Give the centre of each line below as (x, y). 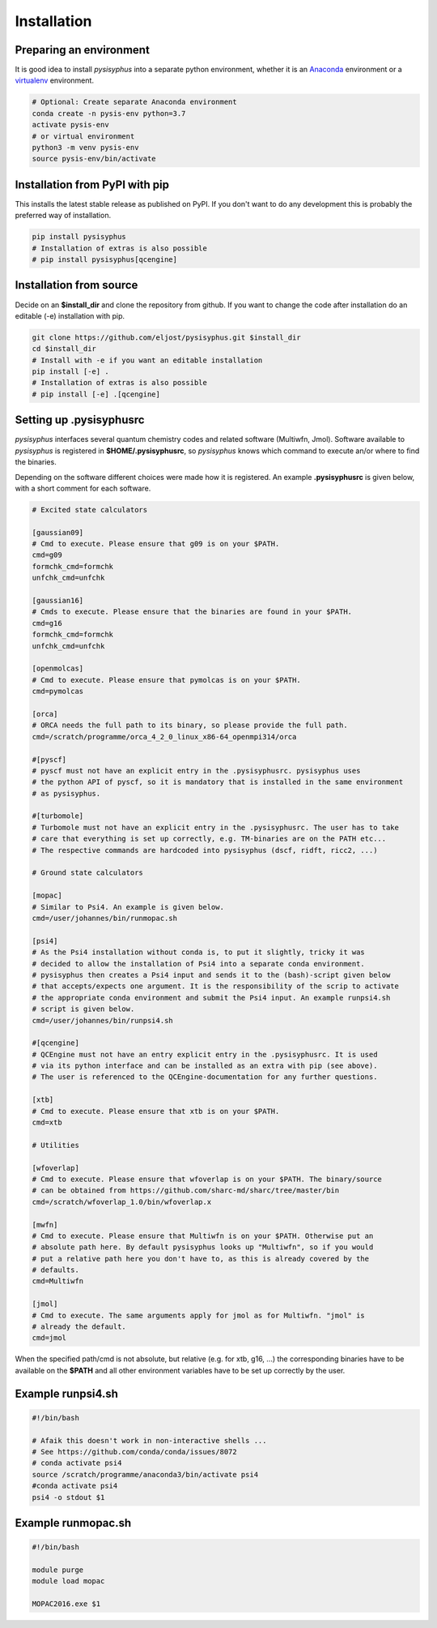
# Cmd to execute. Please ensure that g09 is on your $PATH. (156, 544)
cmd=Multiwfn (58, 1281)
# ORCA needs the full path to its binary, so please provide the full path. (190, 725)
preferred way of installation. (63, 216)
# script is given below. (83, 1009)
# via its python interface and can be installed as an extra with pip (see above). (205, 1066)
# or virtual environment (83, 136)
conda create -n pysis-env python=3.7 (109, 113)
